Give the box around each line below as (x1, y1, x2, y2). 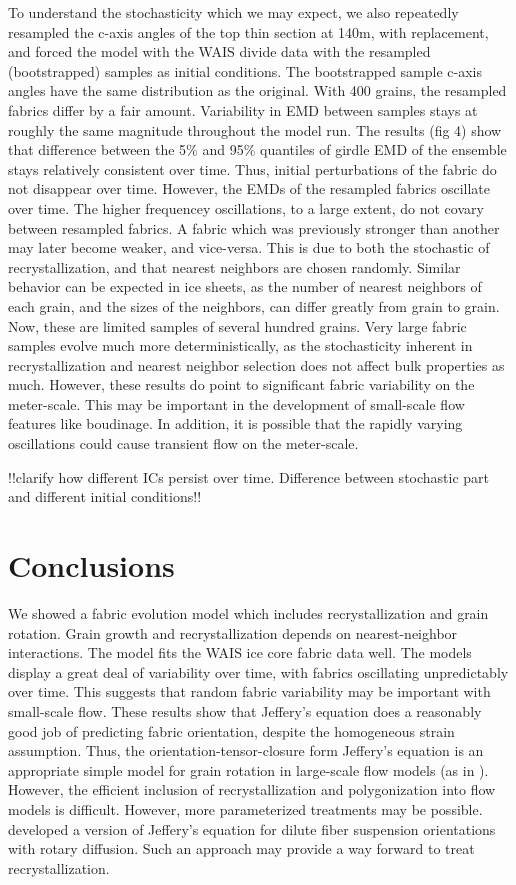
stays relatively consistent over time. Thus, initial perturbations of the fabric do (8, 158, 497, 179)
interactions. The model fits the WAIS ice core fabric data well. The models (8, 642, 472, 663)
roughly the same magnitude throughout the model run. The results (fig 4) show (8, 119, 502, 140)
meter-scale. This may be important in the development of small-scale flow (8, 393, 465, 414)
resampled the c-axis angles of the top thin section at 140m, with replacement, (8, 21, 489, 42)
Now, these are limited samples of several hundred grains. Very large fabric (8, 315, 467, 336)
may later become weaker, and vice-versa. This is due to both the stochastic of (8, 237, 490, 258)
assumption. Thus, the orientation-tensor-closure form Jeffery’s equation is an (8, 740, 484, 761)
